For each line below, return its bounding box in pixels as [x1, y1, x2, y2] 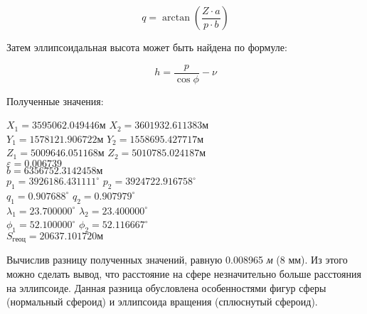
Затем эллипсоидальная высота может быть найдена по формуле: [6, 40, 287, 54]
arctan [161, 13, 190, 23]
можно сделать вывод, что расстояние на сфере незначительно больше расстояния [6, 266, 361, 281]
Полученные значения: [6, 93, 104, 108]
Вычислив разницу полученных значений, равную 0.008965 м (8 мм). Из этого [6, 252, 348, 267]
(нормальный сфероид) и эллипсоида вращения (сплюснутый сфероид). [6, 294, 318, 309]
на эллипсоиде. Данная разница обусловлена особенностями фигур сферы [6, 280, 326, 295]
